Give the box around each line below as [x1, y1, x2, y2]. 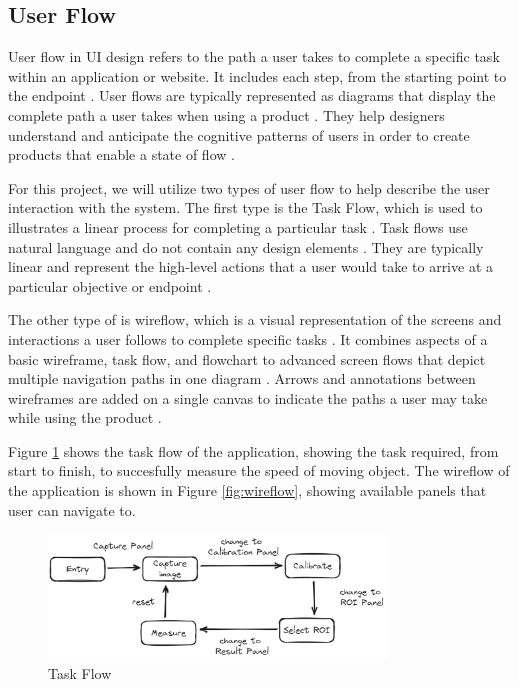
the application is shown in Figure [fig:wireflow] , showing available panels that [8, 480, 487, 501]
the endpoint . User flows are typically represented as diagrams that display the [8, 85, 496, 106]
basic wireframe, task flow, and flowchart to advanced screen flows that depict [8, 348, 486, 369]
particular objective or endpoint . [8, 275, 212, 296]
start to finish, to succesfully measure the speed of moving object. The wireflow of [8, 460, 510, 481]
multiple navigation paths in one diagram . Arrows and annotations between [8, 368, 476, 389]
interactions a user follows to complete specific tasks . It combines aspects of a [8, 328, 488, 349]
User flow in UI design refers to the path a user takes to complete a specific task [8, 46, 500, 67]
